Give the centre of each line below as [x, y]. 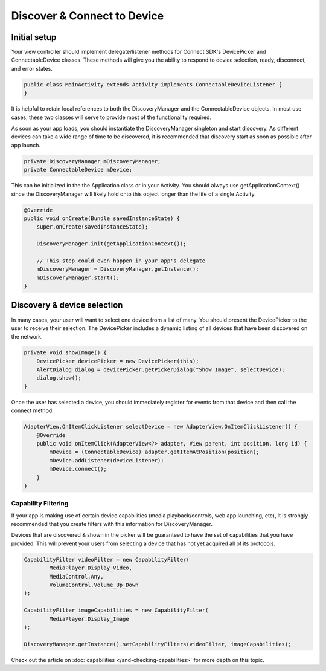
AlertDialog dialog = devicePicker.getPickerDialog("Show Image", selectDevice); [161, 370]
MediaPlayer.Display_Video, [91, 568]
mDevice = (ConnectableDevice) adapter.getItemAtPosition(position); [154, 452]
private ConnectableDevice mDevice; [78, 170]
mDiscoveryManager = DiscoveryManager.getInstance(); [118, 269]
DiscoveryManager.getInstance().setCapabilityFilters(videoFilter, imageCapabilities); [158, 644]
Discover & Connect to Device [88, 16]
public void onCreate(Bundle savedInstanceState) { [102, 218]
